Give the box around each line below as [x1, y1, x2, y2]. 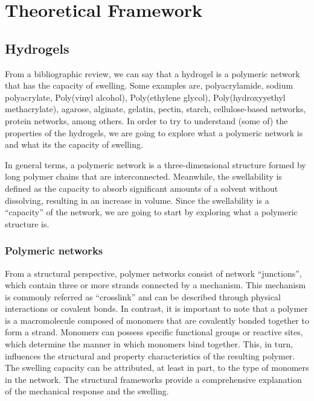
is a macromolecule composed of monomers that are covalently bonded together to [5, 314, 309, 326]
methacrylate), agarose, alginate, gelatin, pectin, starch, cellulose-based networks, [5, 103, 306, 115]
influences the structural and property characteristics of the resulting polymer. [5, 349, 295, 362]
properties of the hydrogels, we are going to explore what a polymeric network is [5, 126, 303, 139]
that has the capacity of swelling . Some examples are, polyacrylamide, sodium [5, 79, 293, 92]
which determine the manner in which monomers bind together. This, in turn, [5, 338, 293, 350]
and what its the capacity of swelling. [5, 138, 143, 151]
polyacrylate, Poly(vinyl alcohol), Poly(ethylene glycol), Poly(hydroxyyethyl [5, 90, 286, 103]
